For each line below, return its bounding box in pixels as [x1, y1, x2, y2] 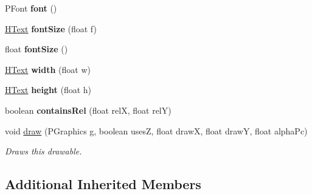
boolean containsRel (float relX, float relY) [5, 103, 172, 116]
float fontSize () [5, 43, 68, 55]
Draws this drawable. [5, 145, 82, 158]
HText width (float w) [5, 63, 91, 75]
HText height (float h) [5, 83, 92, 96]
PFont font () [5, 2, 57, 14]
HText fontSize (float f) [5, 22, 97, 35]
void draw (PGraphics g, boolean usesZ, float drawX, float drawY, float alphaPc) [5, 124, 308, 137]
